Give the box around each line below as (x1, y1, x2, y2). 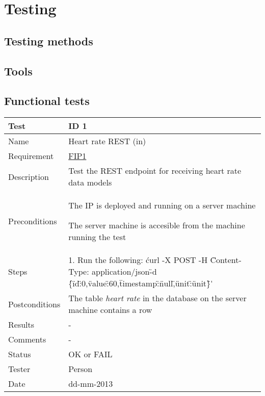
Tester (8, 363, 31, 375)
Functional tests (4, 93, 90, 109)
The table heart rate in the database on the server (68, 292, 247, 304)
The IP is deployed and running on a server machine (68, 199, 256, 212)
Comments (8, 333, 46, 346)
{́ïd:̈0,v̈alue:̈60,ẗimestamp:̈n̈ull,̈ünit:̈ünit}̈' (68, 277, 213, 289)
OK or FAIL (68, 348, 113, 360)
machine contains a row (68, 304, 152, 316)
